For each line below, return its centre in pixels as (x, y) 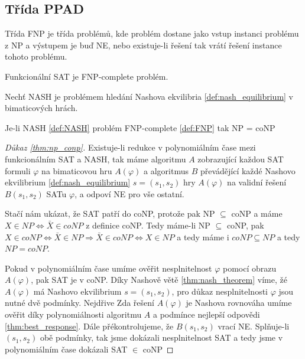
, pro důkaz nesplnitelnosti (220, 291)
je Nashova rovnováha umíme (239, 303)
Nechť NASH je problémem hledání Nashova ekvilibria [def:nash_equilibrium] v (149, 96)
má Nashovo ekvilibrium (77, 291)
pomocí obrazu (249, 268)
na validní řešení (257, 182)
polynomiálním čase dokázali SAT (66, 349)
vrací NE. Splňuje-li (254, 326)
